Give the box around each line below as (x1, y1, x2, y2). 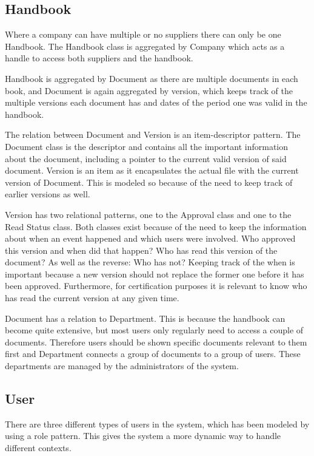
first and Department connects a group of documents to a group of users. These (5, 347, 301, 360)
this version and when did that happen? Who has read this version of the (5, 243, 278, 256)
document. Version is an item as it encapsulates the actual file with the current (5, 164, 299, 177)
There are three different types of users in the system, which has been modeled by (5, 417, 310, 430)
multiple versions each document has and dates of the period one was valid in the (5, 96, 307, 109)
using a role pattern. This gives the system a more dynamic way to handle (5, 429, 281, 442)
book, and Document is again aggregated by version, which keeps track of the (5, 84, 293, 97)
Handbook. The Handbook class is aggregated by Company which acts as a (5, 39, 285, 52)
